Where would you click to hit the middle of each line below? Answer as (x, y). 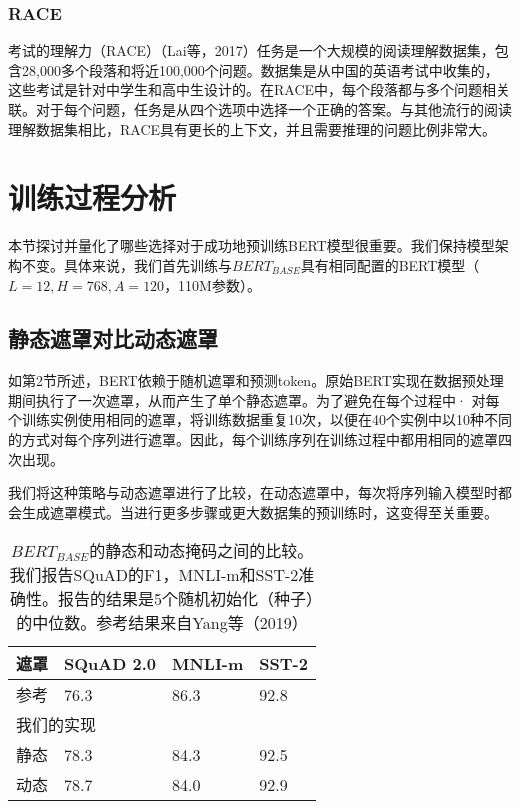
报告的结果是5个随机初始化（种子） (185, 599)
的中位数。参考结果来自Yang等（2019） (162, 623)
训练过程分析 (92, 197)
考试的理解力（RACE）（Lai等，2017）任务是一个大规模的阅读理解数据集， (251, 50)
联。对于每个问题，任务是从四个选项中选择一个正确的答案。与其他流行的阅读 (260, 109)
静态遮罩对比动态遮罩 (113, 338)
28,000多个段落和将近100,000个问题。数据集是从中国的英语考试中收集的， (260, 69)
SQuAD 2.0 (110, 663)
